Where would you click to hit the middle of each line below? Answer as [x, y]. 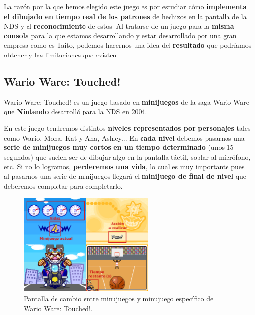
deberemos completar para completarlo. [63, 186]
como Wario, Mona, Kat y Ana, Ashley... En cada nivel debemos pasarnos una [124, 137]
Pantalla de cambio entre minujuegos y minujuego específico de [119, 298]
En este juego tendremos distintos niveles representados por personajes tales [127, 128]
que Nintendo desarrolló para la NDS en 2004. [76, 111]
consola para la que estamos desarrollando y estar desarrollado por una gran [120, 35]
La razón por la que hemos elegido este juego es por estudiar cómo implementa [126, 6]
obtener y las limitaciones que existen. [61, 54]
